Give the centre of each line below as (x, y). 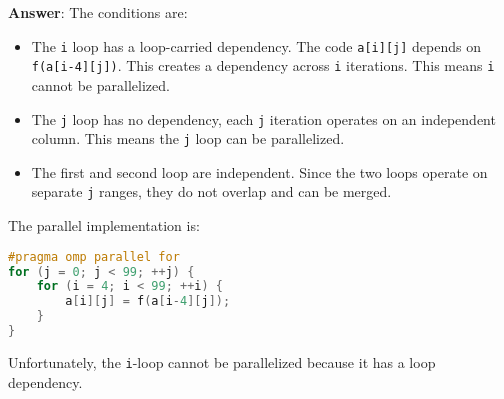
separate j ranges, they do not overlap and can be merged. (211, 191)
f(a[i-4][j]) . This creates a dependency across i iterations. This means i (263, 65)
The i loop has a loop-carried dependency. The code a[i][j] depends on (256, 45)
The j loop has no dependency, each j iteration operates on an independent (263, 118)
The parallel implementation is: (104, 225)
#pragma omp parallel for (94, 256)
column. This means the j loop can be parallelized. (188, 138)
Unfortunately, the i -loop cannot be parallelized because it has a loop (222, 361)
